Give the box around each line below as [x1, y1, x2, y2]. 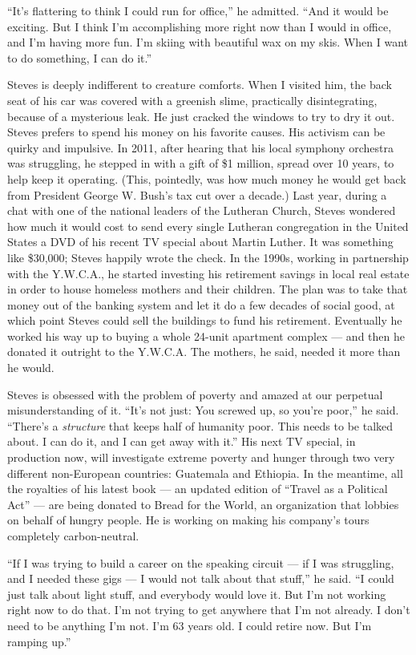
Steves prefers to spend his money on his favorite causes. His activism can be [7, 123, 386, 140]
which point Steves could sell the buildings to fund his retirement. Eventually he [7, 312, 402, 329]
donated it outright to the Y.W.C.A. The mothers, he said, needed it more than [7, 343, 401, 360]
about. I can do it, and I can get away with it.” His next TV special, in [7, 433, 356, 450]
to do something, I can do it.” [7, 49, 152, 66]
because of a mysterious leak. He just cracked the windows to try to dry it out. [7, 107, 395, 124]
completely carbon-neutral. [7, 528, 139, 544]
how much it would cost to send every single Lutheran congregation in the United [7, 217, 409, 234]
